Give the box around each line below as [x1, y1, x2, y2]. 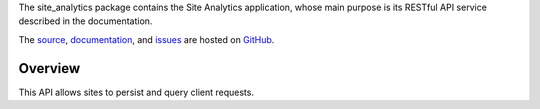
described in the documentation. [18, 15, 153, 27]
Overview [18, 60, 81, 77]
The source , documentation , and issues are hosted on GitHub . [18, 33, 275, 45]
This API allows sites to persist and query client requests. [18, 86, 255, 98]
